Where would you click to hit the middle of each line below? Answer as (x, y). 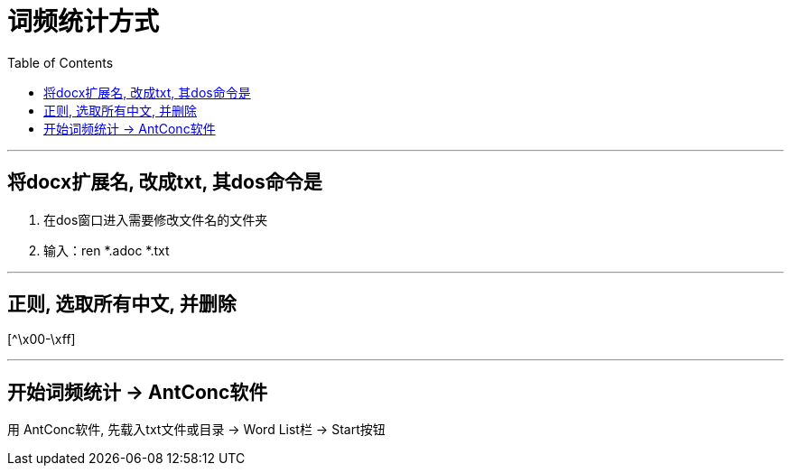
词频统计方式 (84, 22)
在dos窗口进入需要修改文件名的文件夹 (156, 219)
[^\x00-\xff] (42, 339)
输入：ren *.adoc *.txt (107, 250)
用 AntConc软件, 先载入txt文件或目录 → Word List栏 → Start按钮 (196, 430)
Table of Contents (60, 62)
